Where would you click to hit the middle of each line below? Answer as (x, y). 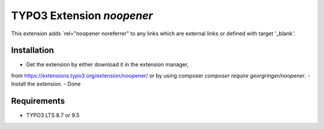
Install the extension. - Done (46, 84)
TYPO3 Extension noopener (82, 16)
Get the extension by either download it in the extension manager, (107, 64)
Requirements (38, 101)
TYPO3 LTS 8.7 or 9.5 (53, 115)
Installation (32, 50)
